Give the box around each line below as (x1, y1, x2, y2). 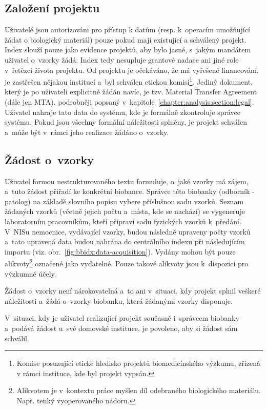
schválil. (5, 333, 29, 343)
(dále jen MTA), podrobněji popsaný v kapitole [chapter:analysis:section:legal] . (5, 96, 254, 107)
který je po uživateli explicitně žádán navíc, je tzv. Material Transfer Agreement (5, 86, 257, 97)
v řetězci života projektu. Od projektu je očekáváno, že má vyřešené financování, (5, 64, 259, 75)
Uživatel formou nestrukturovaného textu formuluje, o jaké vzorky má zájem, (5, 176, 249, 186)
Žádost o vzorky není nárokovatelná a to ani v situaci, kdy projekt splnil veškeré (5, 285, 261, 296)
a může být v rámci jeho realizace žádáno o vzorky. (5, 126, 169, 137)
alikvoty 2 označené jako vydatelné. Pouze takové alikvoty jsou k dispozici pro (5, 257, 249, 268)
